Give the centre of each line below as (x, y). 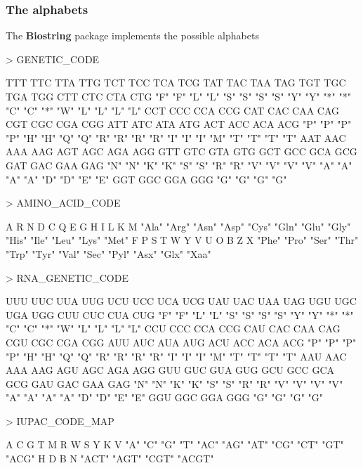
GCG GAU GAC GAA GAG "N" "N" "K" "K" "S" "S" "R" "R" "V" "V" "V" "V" (174, 383)
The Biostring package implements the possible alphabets (132, 35)
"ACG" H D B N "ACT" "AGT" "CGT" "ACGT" (110, 459)
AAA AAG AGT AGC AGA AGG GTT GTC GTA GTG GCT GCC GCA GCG (181, 151)
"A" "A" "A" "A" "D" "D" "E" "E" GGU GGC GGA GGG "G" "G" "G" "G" (165, 397)
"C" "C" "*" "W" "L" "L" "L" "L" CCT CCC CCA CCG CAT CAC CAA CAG (173, 110)
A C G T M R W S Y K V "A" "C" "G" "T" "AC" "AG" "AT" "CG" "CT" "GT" (175, 444)
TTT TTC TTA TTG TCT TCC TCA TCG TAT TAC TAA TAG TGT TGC (176, 83)
